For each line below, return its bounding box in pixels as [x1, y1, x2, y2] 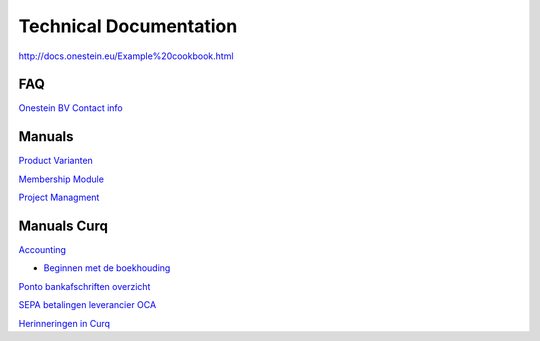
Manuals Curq [18, 217, 109, 234]
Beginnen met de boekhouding [43, 262, 171, 274]
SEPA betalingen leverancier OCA [18, 299, 157, 311]
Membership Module [18, 173, 105, 185]
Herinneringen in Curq [18, 317, 110, 329]
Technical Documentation [18, 15, 238, 37]
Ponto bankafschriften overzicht [18, 280, 151, 292]
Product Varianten [18, 155, 94, 167]
